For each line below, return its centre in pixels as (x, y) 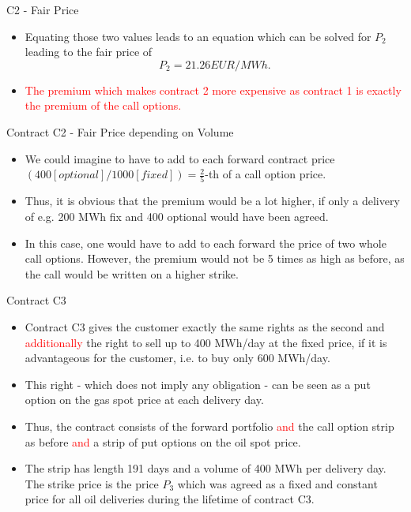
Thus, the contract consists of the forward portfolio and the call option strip (209, 426)
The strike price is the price (92, 483)
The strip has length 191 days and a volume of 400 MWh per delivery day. (205, 468)
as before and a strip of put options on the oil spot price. (163, 441)
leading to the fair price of (89, 52)
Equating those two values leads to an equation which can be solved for (198, 36)
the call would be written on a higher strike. (132, 273)
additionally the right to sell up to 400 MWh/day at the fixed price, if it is (206, 342)
